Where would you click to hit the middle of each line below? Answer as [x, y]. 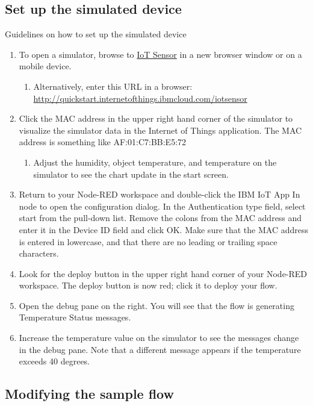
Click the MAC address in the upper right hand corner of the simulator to [156, 118]
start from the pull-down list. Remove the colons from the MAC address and [160, 218]
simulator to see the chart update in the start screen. [131, 174]
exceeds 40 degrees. [54, 361]
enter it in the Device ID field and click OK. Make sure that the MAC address [163, 229]
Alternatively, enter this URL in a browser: [113, 86]
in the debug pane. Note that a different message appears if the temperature [160, 349]
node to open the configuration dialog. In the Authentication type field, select [162, 206]
